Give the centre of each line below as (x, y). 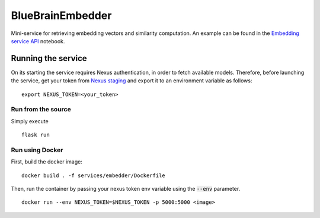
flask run (36, 135)
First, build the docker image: (47, 162)
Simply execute (30, 121)
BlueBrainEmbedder (61, 15)
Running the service (49, 58)
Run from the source (41, 110)
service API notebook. (38, 41)
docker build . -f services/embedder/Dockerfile (93, 175)
